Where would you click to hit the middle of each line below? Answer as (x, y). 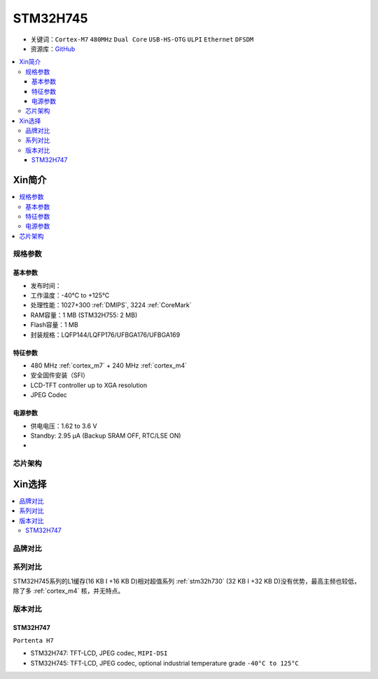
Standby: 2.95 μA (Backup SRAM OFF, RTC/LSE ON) (106, 436)
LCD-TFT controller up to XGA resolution (89, 385)
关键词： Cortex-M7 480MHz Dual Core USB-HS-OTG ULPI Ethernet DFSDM (142, 39)
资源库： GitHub (53, 48)
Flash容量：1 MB (54, 325)
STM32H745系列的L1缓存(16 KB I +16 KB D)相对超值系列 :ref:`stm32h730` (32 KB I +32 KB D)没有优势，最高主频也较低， (187, 581)
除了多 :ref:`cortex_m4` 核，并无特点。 (69, 591)
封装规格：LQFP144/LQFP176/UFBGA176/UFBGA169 (105, 335)
